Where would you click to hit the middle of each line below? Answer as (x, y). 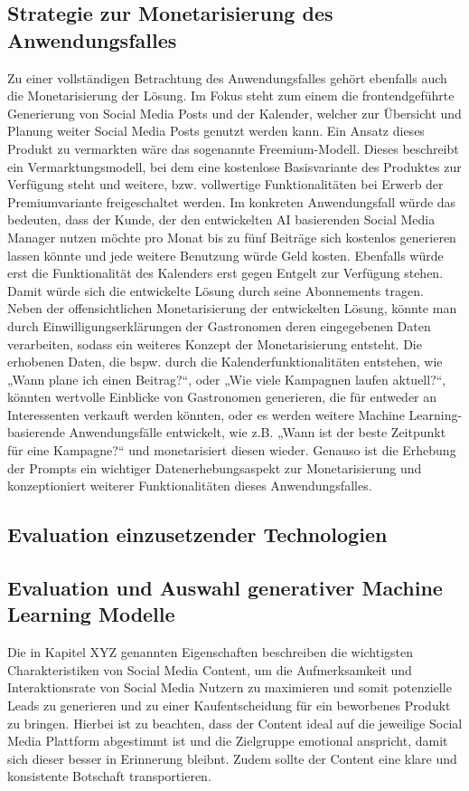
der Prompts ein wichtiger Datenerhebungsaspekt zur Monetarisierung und (215, 467)
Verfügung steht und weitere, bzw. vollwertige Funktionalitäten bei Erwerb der (225, 184)
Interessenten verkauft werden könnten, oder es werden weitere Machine (206, 414)
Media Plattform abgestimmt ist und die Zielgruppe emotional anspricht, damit (228, 741)
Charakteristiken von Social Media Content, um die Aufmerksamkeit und (210, 669)
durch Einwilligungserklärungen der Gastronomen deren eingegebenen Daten (219, 325)
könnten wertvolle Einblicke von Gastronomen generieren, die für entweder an (222, 397)
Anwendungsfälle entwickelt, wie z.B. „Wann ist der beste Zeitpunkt (258, 432)
